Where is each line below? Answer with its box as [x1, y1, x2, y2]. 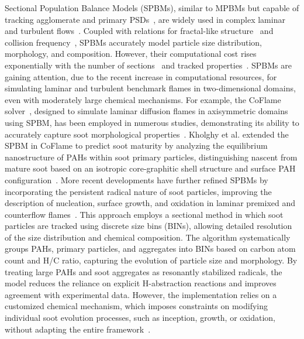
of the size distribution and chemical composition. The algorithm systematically [5, 231, 291, 243]
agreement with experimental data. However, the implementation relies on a [5, 288, 277, 300]
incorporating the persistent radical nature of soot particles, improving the [5, 185, 272, 197]
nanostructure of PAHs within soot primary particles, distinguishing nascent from [5, 150, 298, 163]
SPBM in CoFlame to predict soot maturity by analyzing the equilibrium [5, 139, 268, 152]
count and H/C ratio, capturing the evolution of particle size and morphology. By [5, 254, 298, 266]
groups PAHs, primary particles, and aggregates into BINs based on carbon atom [5, 242, 296, 255]
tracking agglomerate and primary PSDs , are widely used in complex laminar [5, 13, 285, 25]
